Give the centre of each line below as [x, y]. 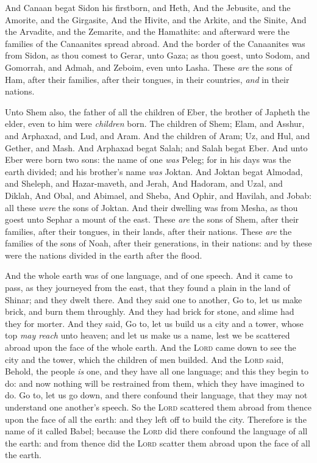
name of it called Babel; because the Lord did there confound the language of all [156, 431]
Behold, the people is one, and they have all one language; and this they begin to [157, 371]
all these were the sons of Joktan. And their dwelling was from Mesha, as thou [151, 207]
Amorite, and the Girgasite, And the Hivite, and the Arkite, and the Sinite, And [156, 19]
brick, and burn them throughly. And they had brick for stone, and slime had [150, 311]
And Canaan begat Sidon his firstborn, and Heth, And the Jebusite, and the [148, 7]
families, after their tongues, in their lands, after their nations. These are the [148, 231]
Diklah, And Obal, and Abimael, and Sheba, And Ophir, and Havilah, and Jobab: [158, 195]
